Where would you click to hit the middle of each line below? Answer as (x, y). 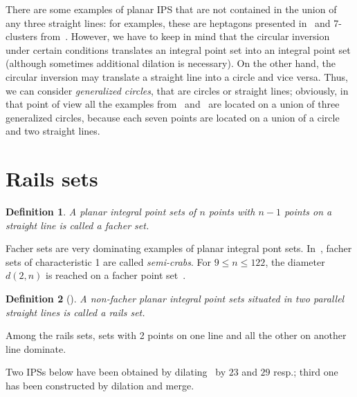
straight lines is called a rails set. (75, 312)
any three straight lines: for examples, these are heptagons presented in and (168, 22)
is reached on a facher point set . (116, 275)
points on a (308, 212)
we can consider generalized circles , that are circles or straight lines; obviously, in (177, 90)
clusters (22, 36)
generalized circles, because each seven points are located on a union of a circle (173, 117)
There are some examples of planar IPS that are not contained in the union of (171, 9)
